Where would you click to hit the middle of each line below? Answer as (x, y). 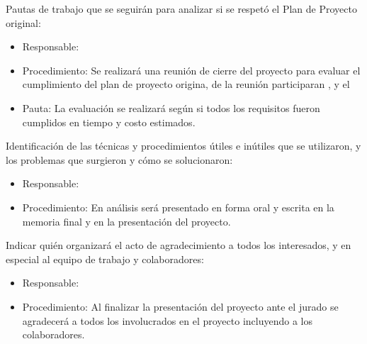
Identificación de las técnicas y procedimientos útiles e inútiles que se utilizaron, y (183, 146)
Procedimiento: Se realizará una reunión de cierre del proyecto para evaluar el (191, 70)
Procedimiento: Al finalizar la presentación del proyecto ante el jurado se (180, 306)
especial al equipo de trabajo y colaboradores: (105, 259)
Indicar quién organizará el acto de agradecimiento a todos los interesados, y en (179, 245)
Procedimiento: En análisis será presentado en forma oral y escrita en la (178, 207)
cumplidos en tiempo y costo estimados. (109, 122)
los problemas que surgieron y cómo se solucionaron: (119, 159)
